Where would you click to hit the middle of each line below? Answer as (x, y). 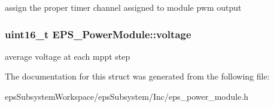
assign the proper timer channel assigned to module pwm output (123, 7)
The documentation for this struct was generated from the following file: (137, 76)
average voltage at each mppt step (68, 56)
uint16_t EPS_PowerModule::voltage (98, 34)
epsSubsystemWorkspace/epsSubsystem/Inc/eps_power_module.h (127, 96)
